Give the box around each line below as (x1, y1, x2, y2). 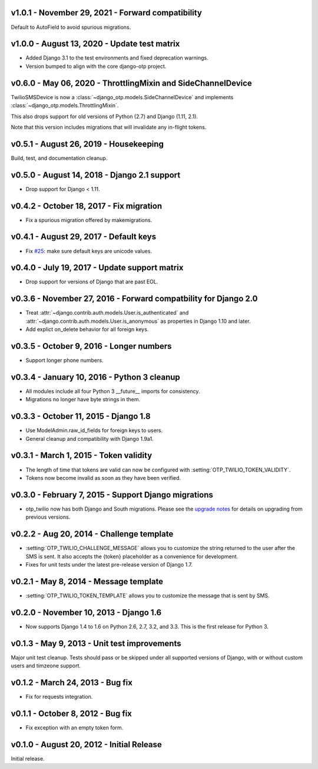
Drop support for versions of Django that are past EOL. (25, 278, 158, 286)
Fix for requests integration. (25, 693, 93, 700)
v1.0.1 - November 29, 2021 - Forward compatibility (11, 8, 203, 18)
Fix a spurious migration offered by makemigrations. (25, 216, 153, 224)
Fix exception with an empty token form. (25, 724, 124, 731)
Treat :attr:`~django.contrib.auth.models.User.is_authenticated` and (25, 309, 189, 316)
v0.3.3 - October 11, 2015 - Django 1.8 (11, 411, 151, 421)
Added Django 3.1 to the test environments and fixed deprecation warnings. (25, 54, 208, 61)
